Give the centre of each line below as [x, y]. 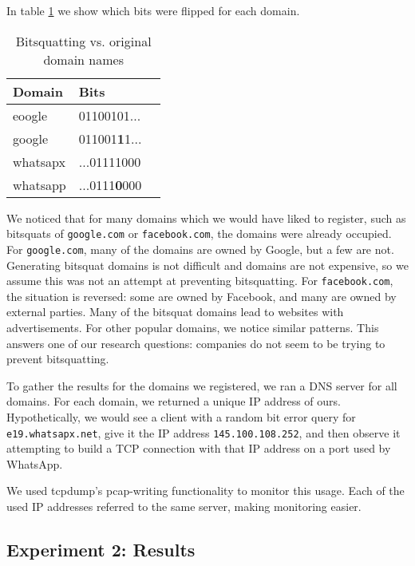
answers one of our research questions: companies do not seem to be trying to [196, 343]
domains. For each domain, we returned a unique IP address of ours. [174, 401]
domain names [83, 59]
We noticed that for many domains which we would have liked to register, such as [206, 218]
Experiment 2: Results [101, 549]
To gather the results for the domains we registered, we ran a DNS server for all [202, 385]
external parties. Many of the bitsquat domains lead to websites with [175, 312]
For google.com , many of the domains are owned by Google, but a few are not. [200, 249]
